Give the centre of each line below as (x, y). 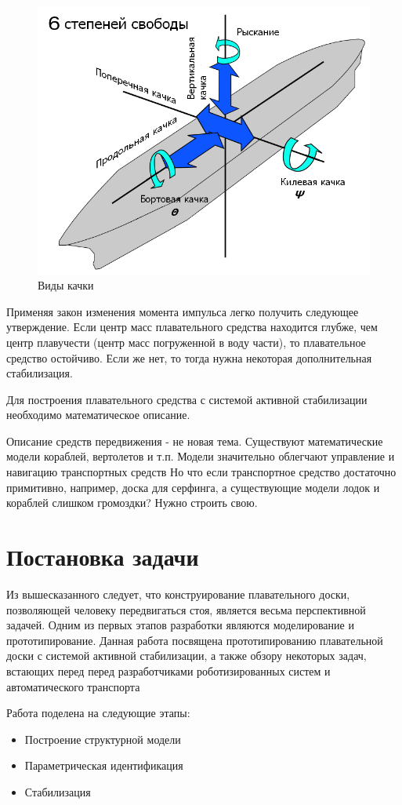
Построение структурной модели (103, 739)
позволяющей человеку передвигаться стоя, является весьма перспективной (186, 609)
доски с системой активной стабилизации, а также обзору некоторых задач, (187, 656)
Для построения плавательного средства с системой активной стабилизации (187, 399)
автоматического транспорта (73, 686)
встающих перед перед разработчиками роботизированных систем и (168, 670)
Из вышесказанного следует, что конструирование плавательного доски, (178, 594)
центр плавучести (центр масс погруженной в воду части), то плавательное (186, 342)
